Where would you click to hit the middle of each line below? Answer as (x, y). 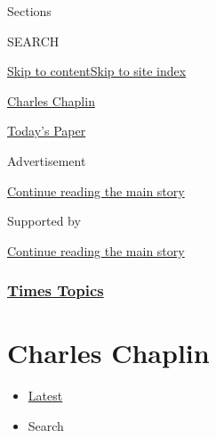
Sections (29, 11)
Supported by (44, 221)
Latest (45, 396)
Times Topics (56, 290)
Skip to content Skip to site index (97, 71)
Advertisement (47, 160)
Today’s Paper (47, 131)
